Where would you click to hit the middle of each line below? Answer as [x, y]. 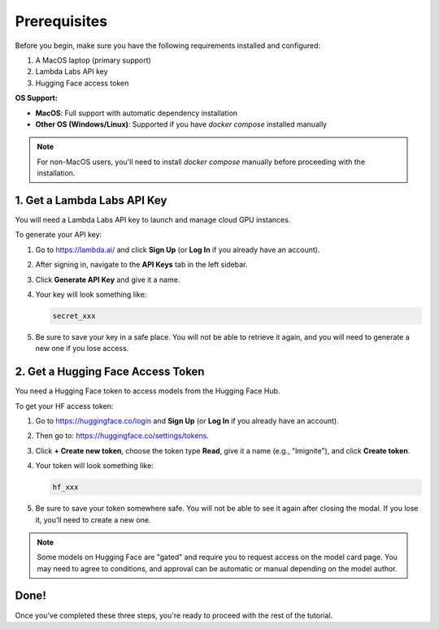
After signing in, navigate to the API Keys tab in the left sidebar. [141, 265]
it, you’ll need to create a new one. [93, 519]
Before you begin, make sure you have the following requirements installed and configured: [168, 46]
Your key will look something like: [91, 294]
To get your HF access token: [64, 406]
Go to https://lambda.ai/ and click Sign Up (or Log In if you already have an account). [178, 249]
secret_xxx [74, 316]
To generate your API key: [59, 235]
